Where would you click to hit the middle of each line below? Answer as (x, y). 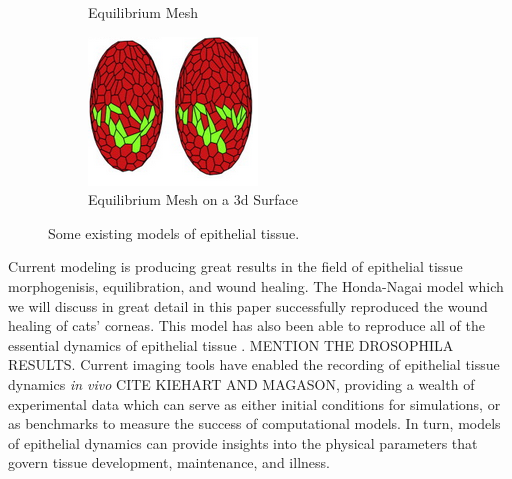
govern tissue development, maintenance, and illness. (169, 462)
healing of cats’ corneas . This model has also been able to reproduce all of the (246, 325)
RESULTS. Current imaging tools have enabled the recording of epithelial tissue (254, 364)
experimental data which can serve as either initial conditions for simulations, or (254, 403)
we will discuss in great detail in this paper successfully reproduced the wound (248, 305)
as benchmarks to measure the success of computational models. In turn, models (254, 423)
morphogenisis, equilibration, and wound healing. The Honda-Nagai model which (256, 285)
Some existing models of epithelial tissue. (174, 232)
